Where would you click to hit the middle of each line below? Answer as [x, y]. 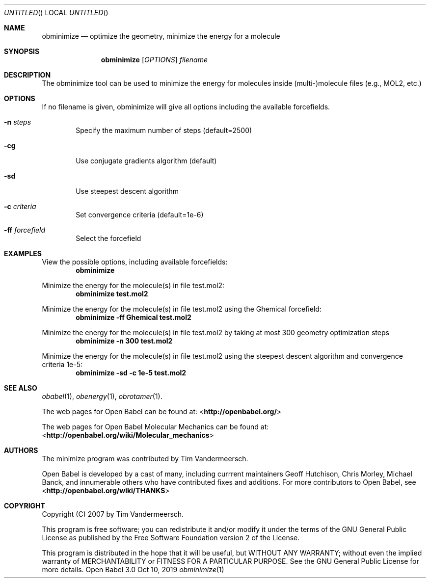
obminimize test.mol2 [112, 294]
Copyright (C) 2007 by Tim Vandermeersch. [113, 514]
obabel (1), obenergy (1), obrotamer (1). [102, 396]
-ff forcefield [25, 230]
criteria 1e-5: [62, 364]
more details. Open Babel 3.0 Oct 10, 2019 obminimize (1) [133, 569]
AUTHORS [21, 450]
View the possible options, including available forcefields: [135, 262]
